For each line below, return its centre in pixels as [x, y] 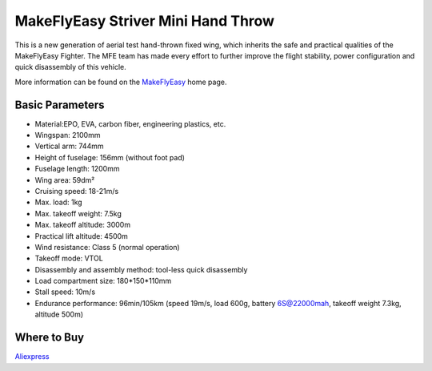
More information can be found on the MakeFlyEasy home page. [121, 82]
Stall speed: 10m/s [65, 292]
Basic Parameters [60, 105]
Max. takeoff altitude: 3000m [83, 225]
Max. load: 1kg [59, 202]
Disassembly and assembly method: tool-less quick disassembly [141, 269]
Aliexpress [32, 357]
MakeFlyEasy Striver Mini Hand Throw [145, 21]
